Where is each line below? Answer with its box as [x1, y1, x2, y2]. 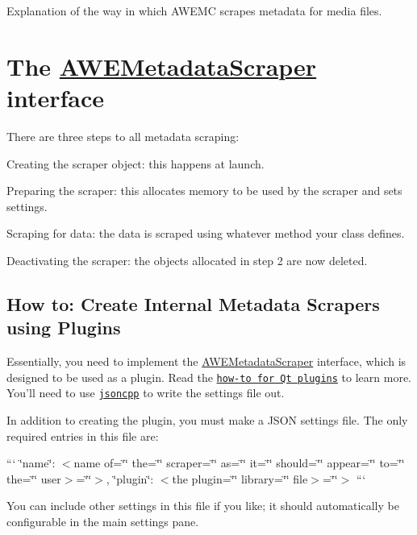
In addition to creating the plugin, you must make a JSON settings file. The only [6, 411, 408, 428]
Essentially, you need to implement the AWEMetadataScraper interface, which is [6, 353, 407, 370]
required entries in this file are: [6, 427, 159, 444]
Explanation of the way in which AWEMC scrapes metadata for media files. [6, 2, 382, 19]
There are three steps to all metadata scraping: [6, 127, 240, 144]
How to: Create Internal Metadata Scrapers [6, 291, 380, 316]
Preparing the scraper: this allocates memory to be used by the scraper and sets [6, 182, 402, 199]
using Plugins [6, 315, 121, 340]
